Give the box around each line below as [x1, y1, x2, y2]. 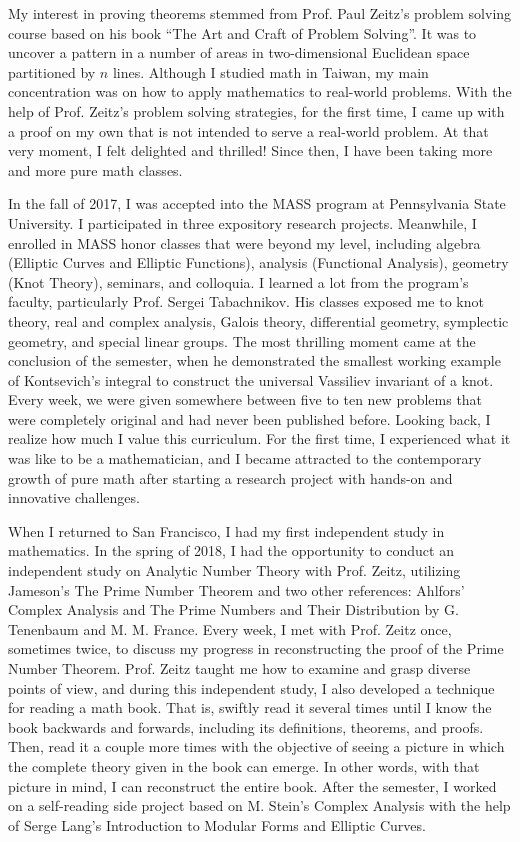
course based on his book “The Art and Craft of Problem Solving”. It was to [8, 22, 477, 43]
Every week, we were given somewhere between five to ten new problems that [8, 389, 483, 410]
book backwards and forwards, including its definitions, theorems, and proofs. [8, 716, 484, 737]
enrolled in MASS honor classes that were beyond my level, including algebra [8, 232, 481, 253]
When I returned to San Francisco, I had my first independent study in [8, 520, 445, 541]
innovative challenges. [8, 487, 140, 508]
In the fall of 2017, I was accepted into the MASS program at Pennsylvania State [8, 193, 506, 214]
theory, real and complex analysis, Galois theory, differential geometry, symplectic [8, 310, 509, 331]
